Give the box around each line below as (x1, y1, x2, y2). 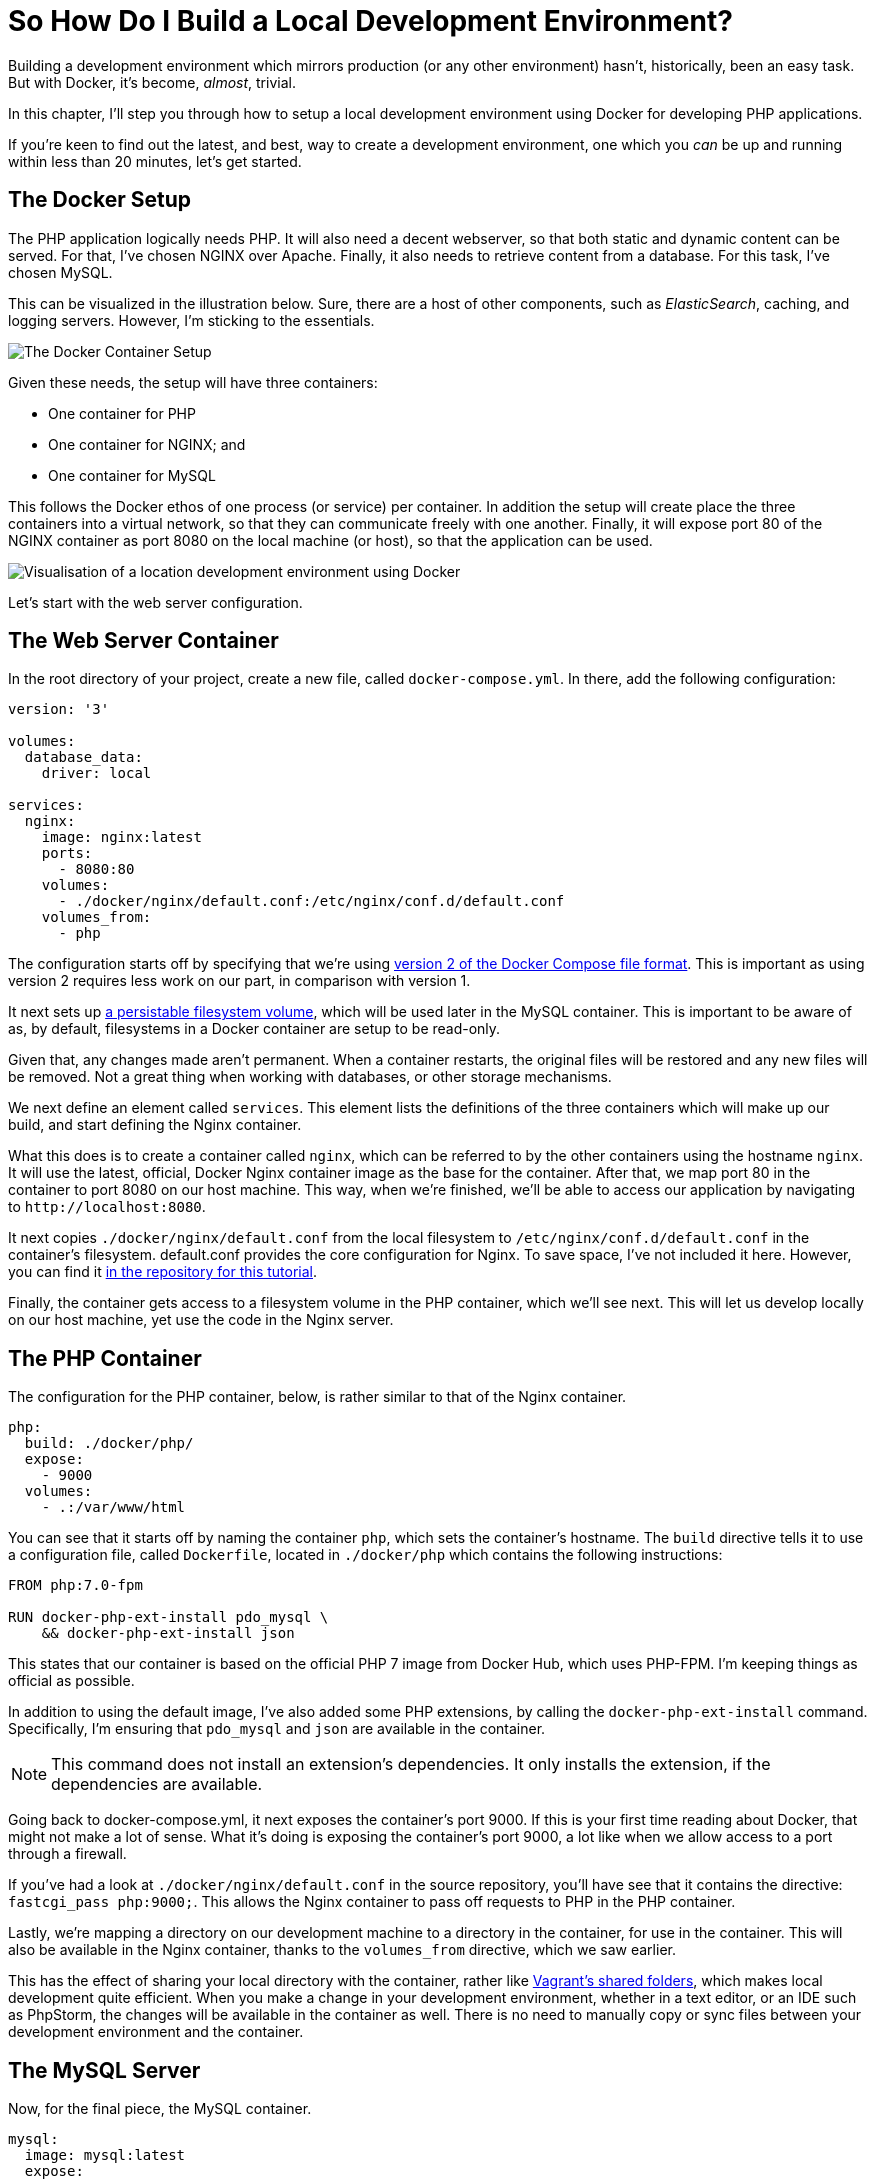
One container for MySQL (48, 466, 216, 484)
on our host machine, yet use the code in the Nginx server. (8, 1311, 394, 1329)
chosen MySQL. (8, 263, 113, 281)
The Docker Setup (8, 187, 191, 213)
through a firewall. (8, 1845, 127, 1863)
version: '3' (8, 701, 110, 718)
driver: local (41, 765, 152, 782)
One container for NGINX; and (48, 435, 246, 453)
